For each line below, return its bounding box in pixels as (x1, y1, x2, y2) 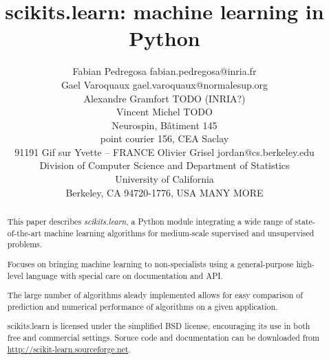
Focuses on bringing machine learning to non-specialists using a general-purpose (7, 258, 294, 269)
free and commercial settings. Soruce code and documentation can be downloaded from (7, 331, 319, 343)
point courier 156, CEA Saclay (100, 131, 229, 146)
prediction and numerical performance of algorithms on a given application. (7, 300, 278, 312)
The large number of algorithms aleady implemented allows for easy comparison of (7, 289, 303, 301)
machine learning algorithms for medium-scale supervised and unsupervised (44, 227, 315, 238)
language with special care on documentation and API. (25, 269, 223, 281)
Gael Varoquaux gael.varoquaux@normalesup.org (61, 77, 268, 91)
